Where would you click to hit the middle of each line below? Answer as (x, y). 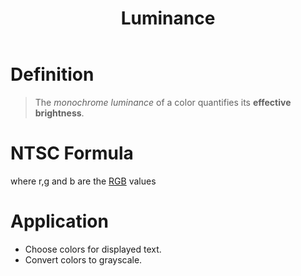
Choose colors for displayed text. (93, 249)
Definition (52, 74)
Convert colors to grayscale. (83, 259)
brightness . (59, 113)
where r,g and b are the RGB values (83, 181)
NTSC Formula (72, 153)
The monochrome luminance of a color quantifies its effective (163, 102)
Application (59, 221)
